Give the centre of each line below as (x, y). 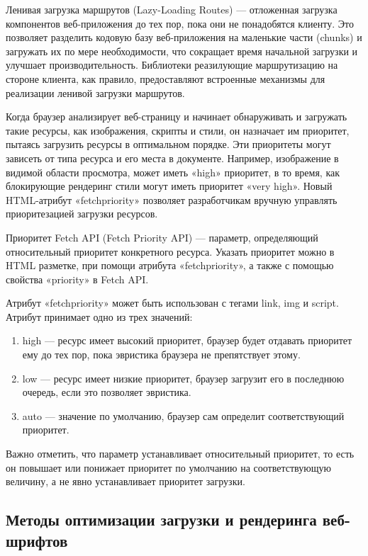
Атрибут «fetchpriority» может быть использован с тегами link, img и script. (172, 303)
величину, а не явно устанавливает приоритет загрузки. (126, 481)
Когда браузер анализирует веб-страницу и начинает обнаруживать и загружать (177, 117)
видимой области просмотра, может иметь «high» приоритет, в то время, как (173, 172)
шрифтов (37, 540)
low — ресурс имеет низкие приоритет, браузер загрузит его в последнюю (183, 378)
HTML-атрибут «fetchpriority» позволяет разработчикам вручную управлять (172, 199)
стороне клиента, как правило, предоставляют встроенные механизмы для (166, 78)
